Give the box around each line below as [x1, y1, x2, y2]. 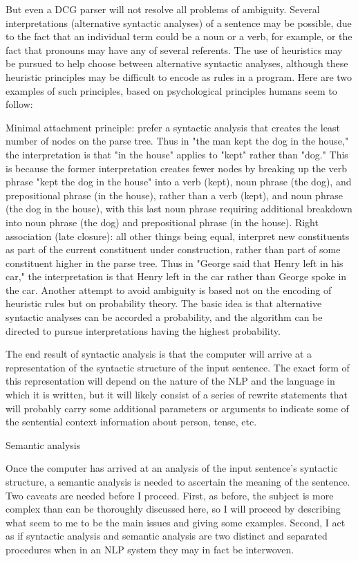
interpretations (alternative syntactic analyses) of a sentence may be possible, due [6, 15, 352, 30]
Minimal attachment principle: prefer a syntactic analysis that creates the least [6, 120, 340, 134]
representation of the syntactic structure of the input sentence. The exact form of [6, 360, 350, 374]
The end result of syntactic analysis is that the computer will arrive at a [6, 347, 312, 361]
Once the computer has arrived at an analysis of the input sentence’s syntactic [6, 461, 338, 475]
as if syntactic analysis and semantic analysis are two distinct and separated [6, 528, 328, 543]
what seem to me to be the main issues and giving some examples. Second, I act [6, 515, 346, 529]
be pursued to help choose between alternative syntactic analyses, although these [6, 56, 348, 71]
